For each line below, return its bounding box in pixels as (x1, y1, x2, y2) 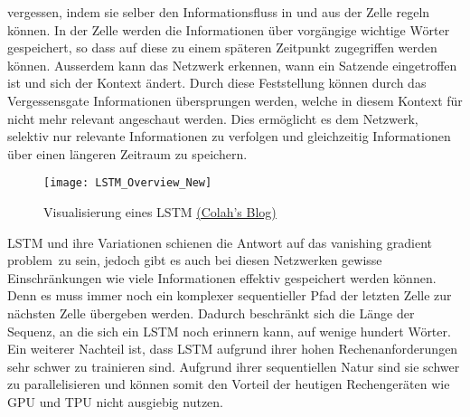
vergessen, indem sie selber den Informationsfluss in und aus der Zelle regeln (7, 3, 430, 21)
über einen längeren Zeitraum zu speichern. (7, 144, 248, 163)
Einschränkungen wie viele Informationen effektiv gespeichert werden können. (7, 268, 437, 287)
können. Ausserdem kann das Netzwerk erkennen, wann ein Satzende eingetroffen (7, 55, 457, 74)
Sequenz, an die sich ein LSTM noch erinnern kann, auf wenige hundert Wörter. (7, 321, 451, 340)
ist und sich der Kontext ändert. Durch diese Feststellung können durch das (7, 73, 427, 92)
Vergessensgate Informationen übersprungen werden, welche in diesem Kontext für (7, 90, 463, 109)
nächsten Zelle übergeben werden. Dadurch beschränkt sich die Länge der (7, 303, 415, 322)
